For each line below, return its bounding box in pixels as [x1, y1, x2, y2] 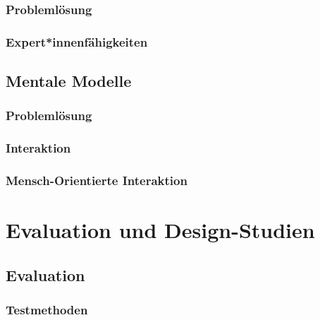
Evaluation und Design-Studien [6, 215, 315, 244]
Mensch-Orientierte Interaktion [6, 172, 187, 189]
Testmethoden [6, 301, 88, 319]
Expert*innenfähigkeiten [6, 32, 148, 50]
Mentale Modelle [6, 70, 132, 92]
